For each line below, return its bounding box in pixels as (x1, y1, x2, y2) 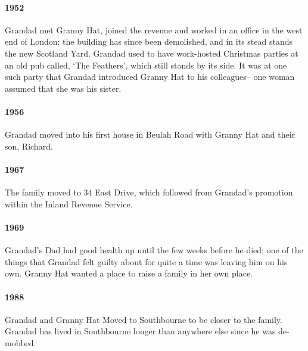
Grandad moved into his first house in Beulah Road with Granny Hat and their (5, 128, 295, 141)
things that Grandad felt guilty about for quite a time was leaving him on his (5, 255, 288, 268)
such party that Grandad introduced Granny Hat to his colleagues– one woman (5, 70, 295, 83)
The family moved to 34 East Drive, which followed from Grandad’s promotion (5, 186, 293, 198)
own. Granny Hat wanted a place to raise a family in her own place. (5, 267, 253, 279)
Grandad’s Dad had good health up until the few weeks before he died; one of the (5, 244, 303, 256)
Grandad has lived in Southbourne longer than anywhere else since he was (5, 325, 276, 337)
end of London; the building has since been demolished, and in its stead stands (5, 35, 293, 48)
